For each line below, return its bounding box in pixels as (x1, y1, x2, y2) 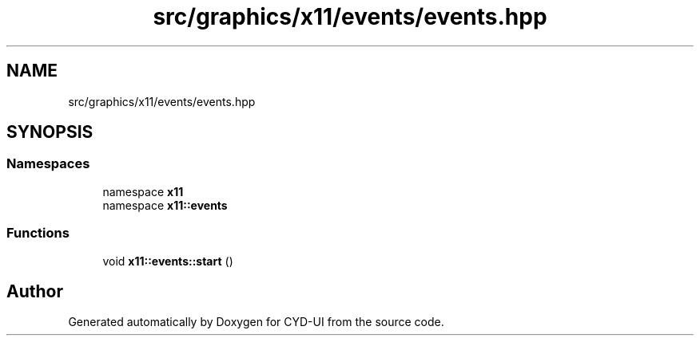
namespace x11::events (102, 198, 228, 212)
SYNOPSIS (6, 122, 93, 143)
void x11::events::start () (102, 254, 233, 268)
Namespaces (6, 155, 90, 172)
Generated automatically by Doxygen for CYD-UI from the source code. (68, 315, 444, 329)
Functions (6, 225, 70, 242)
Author (6, 281, 63, 301)
